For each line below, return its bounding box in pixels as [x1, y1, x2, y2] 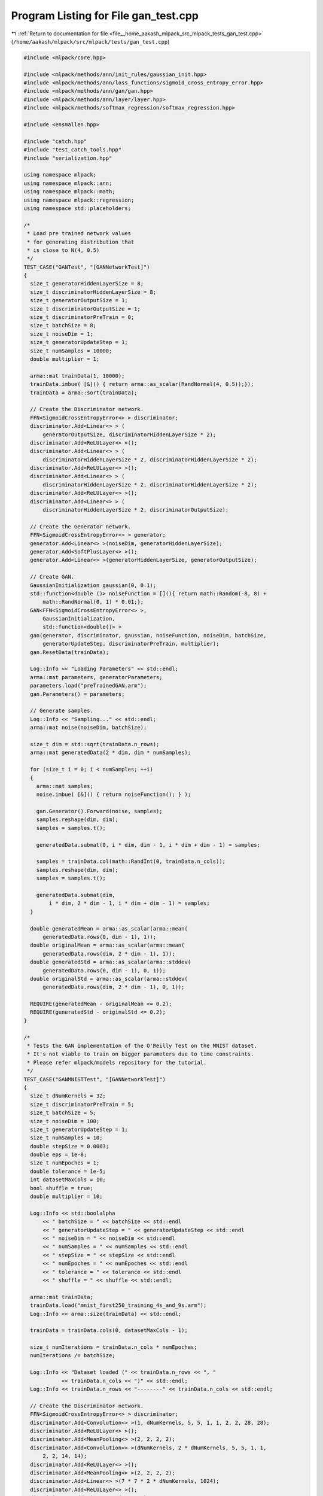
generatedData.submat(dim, [36, 892, 116, 898]
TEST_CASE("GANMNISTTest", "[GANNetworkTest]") [23, 1076, 166, 1083]
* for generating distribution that [27, 238, 135, 245]
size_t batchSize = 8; [30, 322, 97, 329]
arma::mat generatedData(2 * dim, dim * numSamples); [30, 749, 191, 756]
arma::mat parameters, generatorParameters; [30, 674, 163, 680]
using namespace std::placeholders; [23, 205, 132, 212]
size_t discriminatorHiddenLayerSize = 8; [30, 288, 157, 296]
